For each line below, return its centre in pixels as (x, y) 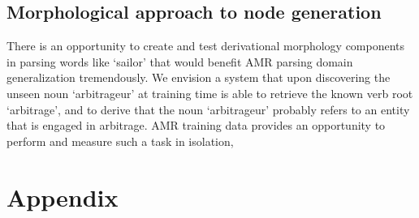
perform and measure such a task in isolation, (120, 141)
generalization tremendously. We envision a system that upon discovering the (199, 77)
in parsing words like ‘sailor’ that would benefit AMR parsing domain (180, 61)
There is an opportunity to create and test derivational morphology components (206, 46)
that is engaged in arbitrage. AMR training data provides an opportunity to (196, 125)
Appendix (63, 197)
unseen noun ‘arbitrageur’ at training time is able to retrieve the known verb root (210, 93)
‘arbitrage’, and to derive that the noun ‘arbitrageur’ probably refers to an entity (208, 109)
